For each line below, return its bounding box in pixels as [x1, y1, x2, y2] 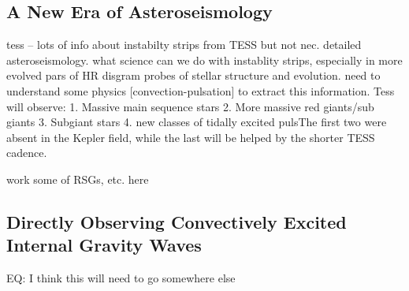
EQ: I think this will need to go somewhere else [6, 270, 236, 286]
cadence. [6, 144, 47, 161]
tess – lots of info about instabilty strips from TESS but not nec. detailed [6, 36, 362, 53]
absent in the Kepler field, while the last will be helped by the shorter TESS [6, 129, 375, 145]
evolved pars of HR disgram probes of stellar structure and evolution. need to [6, 67, 381, 84]
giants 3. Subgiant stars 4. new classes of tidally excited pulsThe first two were [6, 114, 387, 130]
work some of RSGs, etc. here [6, 170, 149, 187]
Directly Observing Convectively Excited [6, 209, 347, 233]
